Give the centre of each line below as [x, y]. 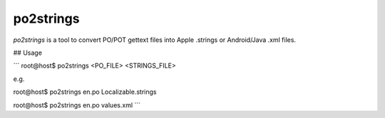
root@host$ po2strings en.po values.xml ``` [77, 105]
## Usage [28, 53]
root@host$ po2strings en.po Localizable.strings [85, 92]
